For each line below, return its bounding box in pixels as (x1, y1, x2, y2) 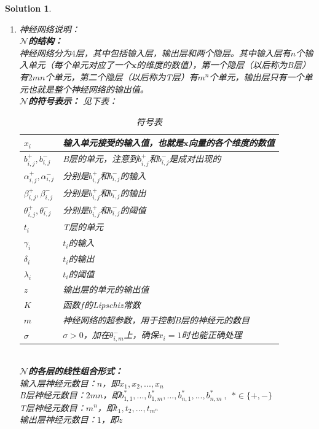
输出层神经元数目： (19, 413, 97, 426)
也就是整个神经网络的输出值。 (28, 82, 149, 95)
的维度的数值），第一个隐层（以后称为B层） (136, 58, 311, 71)
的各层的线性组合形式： (28, 364, 123, 377)
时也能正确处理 (181, 328, 242, 341)
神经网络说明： (19, 22, 80, 35)
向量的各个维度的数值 (188, 136, 275, 149)
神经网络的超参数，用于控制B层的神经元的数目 (63, 313, 250, 326)
